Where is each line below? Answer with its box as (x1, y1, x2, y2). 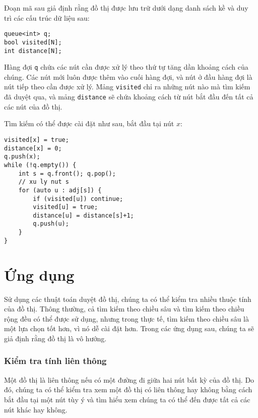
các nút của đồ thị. (4, 101, 62, 112)
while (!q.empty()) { (4, 161, 77, 169)
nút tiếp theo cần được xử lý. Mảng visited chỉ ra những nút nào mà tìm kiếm (4, 81, 250, 92)
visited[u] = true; (33, 203, 98, 211)
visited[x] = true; (4, 136, 69, 143)
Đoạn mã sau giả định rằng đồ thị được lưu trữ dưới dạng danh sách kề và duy (4, 3, 248, 13)
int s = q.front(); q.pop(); (18, 170, 116, 177)
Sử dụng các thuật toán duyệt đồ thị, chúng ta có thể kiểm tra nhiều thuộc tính (4, 293, 251, 304)
